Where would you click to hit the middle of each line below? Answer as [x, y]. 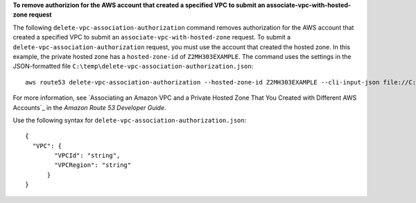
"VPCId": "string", [87, 156]
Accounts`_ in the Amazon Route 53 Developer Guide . [89, 107]
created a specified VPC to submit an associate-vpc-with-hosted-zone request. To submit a [152, 37]
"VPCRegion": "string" [93, 165]
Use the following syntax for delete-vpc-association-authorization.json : [130, 120]
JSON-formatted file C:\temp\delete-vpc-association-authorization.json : [133, 67]
